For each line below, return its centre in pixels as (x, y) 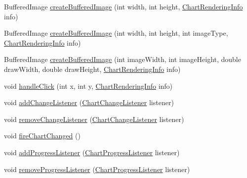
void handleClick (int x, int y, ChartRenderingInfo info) (88, 86)
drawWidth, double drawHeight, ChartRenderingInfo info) (92, 69)
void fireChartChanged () (42, 136)
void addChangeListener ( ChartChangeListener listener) (89, 102)
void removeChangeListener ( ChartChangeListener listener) (94, 119)
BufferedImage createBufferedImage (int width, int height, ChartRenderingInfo (123, 6)
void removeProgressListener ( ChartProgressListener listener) (97, 169)
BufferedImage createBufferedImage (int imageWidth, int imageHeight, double (123, 59)
